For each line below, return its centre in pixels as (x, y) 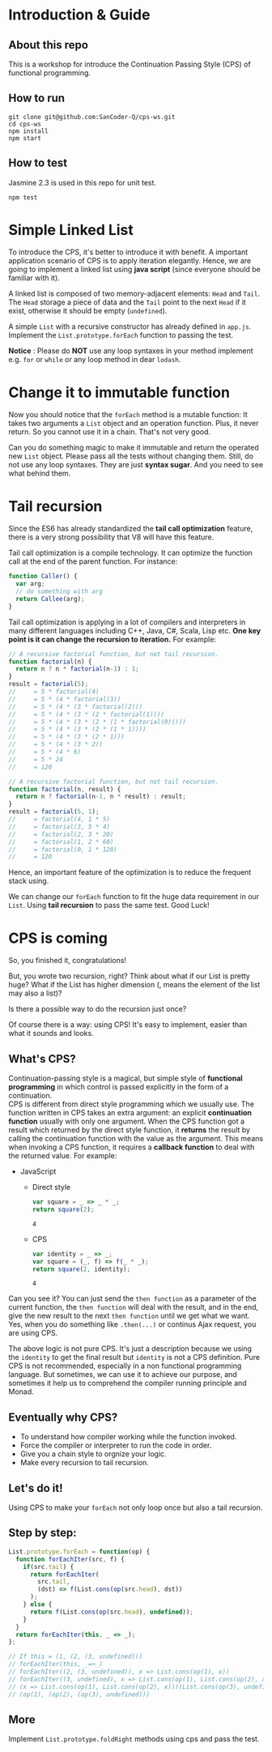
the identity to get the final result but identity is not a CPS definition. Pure (134, 1358)
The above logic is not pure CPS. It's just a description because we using (130, 1349)
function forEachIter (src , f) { (70, 1559)
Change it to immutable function (119, 392)
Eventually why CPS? (63, 1417)
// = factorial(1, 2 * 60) (61, 842)
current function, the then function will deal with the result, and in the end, (134, 1307)
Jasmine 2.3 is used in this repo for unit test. (82, 182)
